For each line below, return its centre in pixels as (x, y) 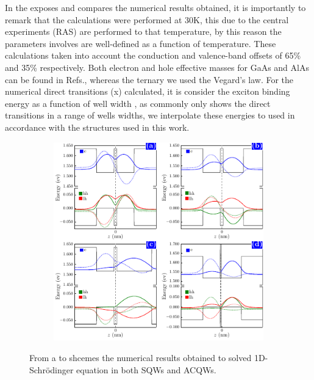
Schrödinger (52, 369)
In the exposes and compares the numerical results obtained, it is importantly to (155, 7)
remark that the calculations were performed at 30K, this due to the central (147, 19)
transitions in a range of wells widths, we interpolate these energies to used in (150, 115)
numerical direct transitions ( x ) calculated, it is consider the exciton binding (148, 91)
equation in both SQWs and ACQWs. (146, 369)
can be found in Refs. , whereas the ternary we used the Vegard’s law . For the (149, 79)
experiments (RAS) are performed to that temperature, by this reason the (143, 31)
